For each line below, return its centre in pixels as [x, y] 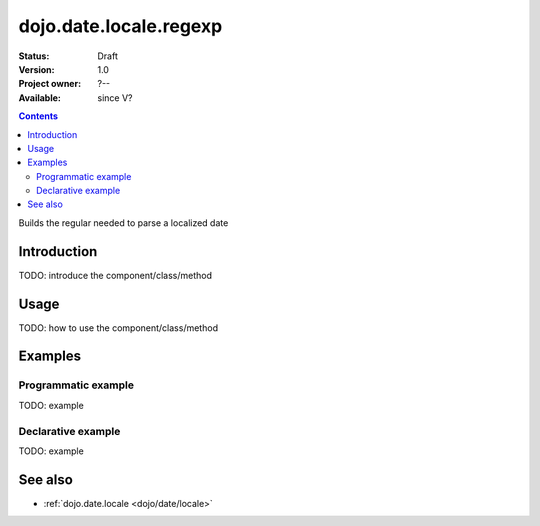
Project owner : [50, 84]
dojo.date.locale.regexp [120, 26]
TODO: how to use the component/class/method [118, 327]
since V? [115, 97]
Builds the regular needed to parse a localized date [123, 222]
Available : [40, 97]
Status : [34, 56]
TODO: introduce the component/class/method [115, 275]
